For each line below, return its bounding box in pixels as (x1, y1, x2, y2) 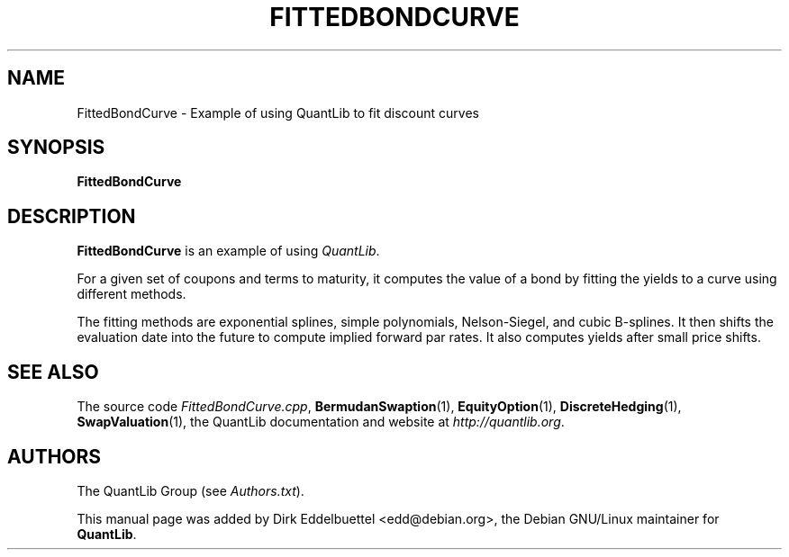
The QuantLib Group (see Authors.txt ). (77, 482, 304, 499)
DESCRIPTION (7, 204, 136, 228)
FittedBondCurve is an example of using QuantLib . (77, 243, 380, 259)
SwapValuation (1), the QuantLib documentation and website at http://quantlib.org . (77, 414, 565, 430)
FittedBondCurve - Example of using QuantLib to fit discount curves (77, 104, 479, 121)
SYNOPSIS (7, 136, 105, 159)
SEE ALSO (7, 360, 99, 383)
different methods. (77, 286, 186, 302)
